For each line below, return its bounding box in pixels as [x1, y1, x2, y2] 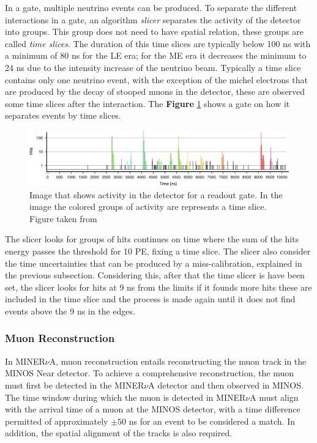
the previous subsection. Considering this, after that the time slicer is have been [5, 269, 305, 281]
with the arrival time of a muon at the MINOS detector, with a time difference [5, 403, 300, 415]
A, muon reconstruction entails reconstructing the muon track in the [49, 354, 307, 367]
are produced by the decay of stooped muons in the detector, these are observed [5, 85, 305, 98]
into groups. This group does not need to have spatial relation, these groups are [5, 25, 304, 38]
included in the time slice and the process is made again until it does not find [5, 292, 296, 305]
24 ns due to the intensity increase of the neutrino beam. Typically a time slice [5, 61, 301, 73]
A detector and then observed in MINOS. [148, 378, 304, 391]
